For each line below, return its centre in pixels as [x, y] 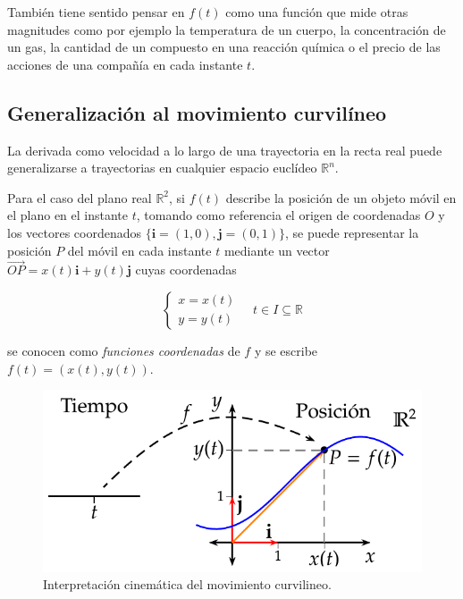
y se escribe [286, 350]
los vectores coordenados [75, 232]
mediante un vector [277, 250]
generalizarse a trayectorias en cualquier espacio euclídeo [162, 168]
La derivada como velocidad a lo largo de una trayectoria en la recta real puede [225, 150]
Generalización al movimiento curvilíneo [197, 112]
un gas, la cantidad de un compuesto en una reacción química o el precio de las [224, 47]
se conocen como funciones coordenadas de [124, 350]
